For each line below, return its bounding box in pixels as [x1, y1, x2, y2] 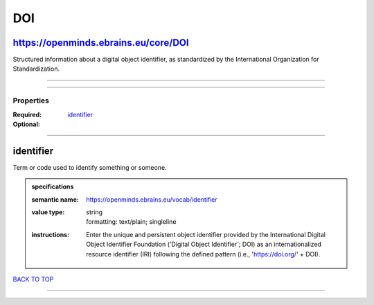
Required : [12, 110, 42, 119]
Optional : [12, 120, 41, 128]
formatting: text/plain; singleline [86, 218, 177, 226]
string [86, 208, 103, 216]
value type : [31, 208, 65, 216]
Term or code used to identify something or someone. [12, 163, 167, 171]
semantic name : [31, 195, 79, 204]
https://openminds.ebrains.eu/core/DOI [12, 37, 190, 49]
